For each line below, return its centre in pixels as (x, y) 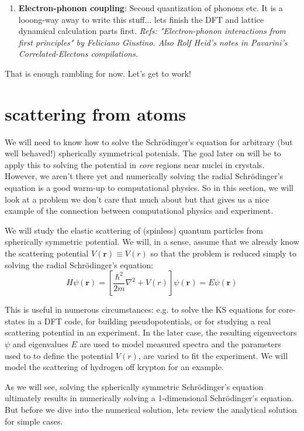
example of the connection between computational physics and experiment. (139, 211)
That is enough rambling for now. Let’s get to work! (98, 73)
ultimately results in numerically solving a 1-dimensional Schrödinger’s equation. (149, 398)
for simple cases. (34, 421)
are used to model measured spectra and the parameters (180, 344)
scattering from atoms (95, 113)
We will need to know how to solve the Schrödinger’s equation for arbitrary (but (149, 141)
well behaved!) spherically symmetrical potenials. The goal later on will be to (143, 153)
